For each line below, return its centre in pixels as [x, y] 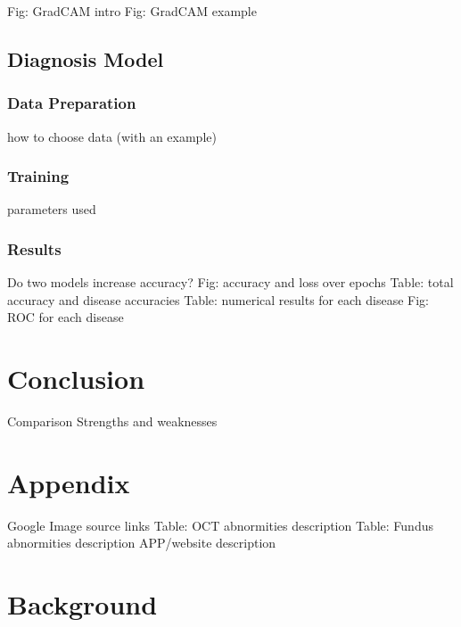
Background [82, 604]
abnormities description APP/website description [142, 543]
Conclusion [76, 379]
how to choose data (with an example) [112, 136]
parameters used [52, 209]
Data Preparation [72, 103]
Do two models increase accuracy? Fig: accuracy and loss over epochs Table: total [230, 282]
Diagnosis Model [86, 58]
